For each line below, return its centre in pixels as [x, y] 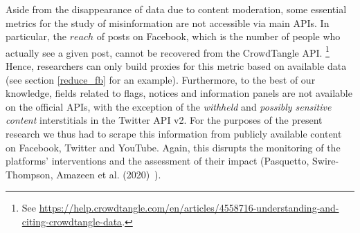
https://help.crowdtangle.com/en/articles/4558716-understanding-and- [189, 208]
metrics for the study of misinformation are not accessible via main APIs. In [168, 22]
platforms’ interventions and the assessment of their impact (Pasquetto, [157, 161]
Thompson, [29, 174]
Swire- [326, 161]
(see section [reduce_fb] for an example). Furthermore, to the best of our [161, 79]
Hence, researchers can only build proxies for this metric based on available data [176, 66]
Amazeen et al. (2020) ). [109, 174]
